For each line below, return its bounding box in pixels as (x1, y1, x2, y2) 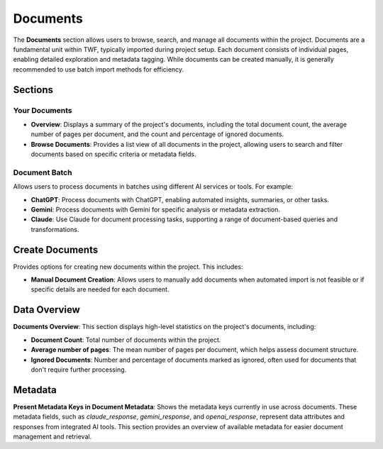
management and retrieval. (13, 432, 92, 440)
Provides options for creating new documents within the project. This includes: (13, 262, 243, 271)
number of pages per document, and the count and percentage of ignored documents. (30, 130, 284, 138)
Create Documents (13, 243, 99, 255)
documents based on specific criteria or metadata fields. (30, 150, 196, 159)
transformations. (30, 225, 79, 233)
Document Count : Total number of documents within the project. (30, 336, 221, 344)
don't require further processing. (30, 365, 127, 374)
